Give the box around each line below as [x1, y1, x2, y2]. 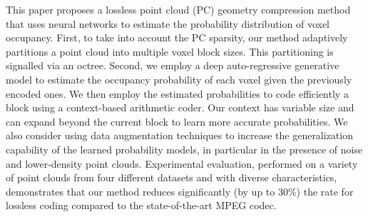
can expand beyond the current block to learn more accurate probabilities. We [6, 113, 348, 128]
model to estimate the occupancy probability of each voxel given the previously [6, 71, 352, 86]
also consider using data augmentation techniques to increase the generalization [6, 128, 353, 143]
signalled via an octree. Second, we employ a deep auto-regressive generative [6, 58, 339, 73]
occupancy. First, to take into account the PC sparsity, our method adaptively [6, 30, 348, 45]
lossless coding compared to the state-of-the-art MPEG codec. [6, 198, 277, 213]
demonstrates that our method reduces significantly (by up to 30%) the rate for [6, 183, 354, 198]
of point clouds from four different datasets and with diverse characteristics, [6, 170, 337, 185]
